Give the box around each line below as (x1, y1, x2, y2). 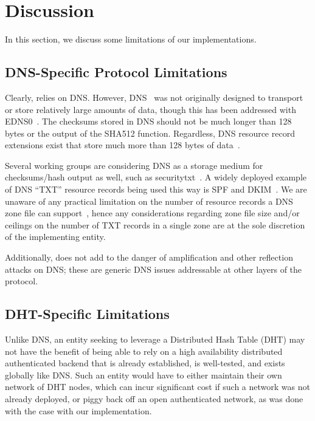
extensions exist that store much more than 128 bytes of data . (5, 139, 240, 151)
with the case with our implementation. (5, 404, 152, 417)
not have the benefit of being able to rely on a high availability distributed (5, 344, 283, 357)
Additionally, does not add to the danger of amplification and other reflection (5, 251, 293, 264)
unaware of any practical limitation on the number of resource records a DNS (5, 194, 293, 207)
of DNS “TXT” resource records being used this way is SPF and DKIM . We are (5, 183, 307, 196)
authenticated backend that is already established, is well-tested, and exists (5, 357, 285, 369)
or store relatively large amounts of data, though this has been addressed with (5, 103, 296, 115)
